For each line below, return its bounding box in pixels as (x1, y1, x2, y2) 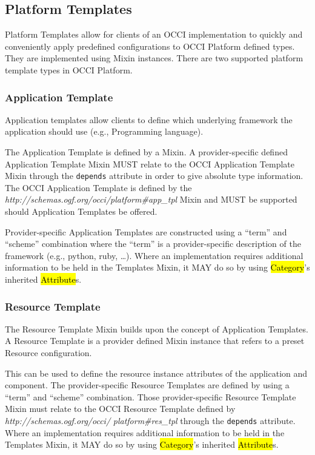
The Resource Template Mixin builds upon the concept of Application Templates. (5, 322, 308, 335)
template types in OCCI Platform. (5, 63, 133, 76)
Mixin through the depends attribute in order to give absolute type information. (5, 169, 303, 182)
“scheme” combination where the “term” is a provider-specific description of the (5, 237, 301, 250)
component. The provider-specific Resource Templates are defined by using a (5, 379, 290, 391)
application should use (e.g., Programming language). (5, 125, 204, 138)
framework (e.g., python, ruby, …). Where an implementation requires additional (5, 249, 303, 261)
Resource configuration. (5, 346, 92, 359)
